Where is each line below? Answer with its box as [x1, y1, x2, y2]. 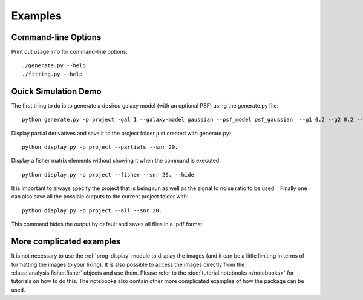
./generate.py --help [22, 62, 86, 69]
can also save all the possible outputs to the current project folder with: [11, 193, 189, 200]
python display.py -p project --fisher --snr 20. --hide [22, 171, 195, 178]
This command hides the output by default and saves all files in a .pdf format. [11, 221, 204, 228]
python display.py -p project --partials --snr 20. [22, 143, 178, 151]
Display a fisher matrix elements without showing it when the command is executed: [11, 157, 221, 165]
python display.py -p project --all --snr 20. [22, 207, 163, 214]
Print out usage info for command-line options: [11, 48, 128, 56]
